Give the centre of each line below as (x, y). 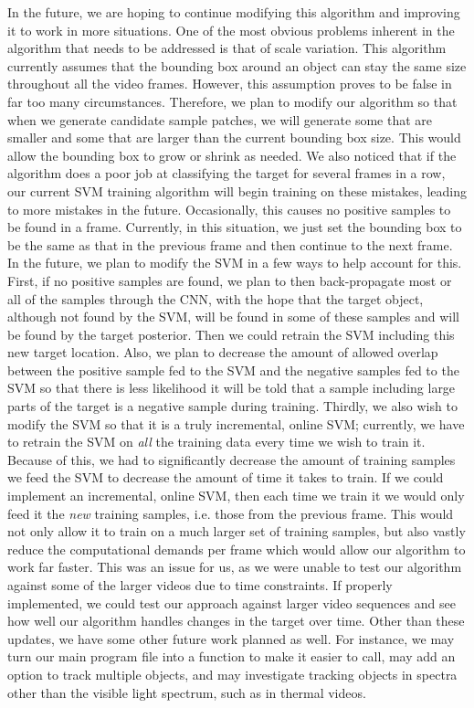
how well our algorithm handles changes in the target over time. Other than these (236, 621)
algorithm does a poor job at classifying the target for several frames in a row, (226, 173)
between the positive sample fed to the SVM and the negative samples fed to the (233, 370)
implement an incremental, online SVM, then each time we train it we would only (236, 496)
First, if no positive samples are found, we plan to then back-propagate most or (230, 280)
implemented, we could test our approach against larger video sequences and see (232, 602)
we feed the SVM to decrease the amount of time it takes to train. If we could (226, 477)
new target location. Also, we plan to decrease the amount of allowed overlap (223, 352)
